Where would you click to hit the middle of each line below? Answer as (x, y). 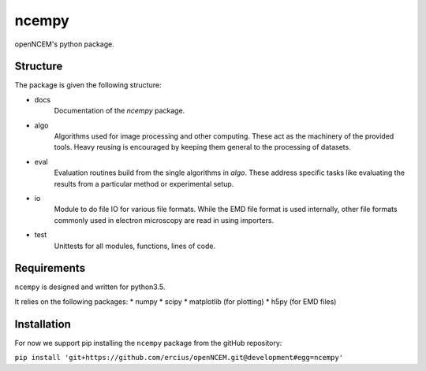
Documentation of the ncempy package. (120, 111)
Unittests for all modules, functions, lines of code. (135, 246)
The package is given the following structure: (88, 85)
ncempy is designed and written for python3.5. (90, 287)
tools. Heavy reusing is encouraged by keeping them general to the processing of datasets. (202, 147)
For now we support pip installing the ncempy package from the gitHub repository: (148, 343)
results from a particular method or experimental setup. (144, 184)
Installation (43, 324)
